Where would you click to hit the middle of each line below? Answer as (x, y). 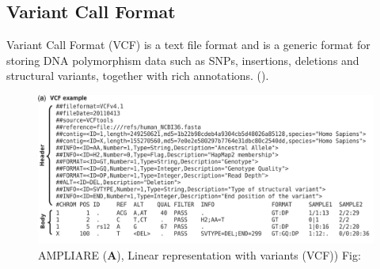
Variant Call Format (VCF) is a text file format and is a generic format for (188, 45)
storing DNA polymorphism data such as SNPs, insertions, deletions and (183, 60)
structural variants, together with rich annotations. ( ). (138, 76)
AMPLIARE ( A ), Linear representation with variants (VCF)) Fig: (199, 254)
